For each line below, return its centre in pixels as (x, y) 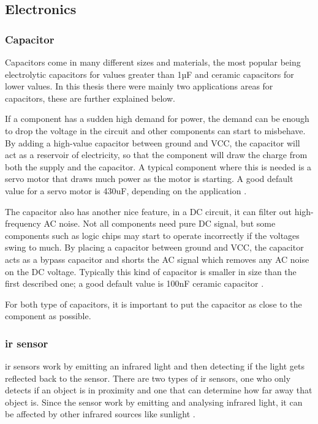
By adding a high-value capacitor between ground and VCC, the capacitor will (153, 142)
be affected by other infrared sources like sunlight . (100, 414)
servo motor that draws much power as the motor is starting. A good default (149, 179)
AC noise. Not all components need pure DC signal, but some (160, 223)
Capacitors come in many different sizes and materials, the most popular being (153, 62)
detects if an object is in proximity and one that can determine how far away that (159, 390)
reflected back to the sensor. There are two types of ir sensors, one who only (148, 378)
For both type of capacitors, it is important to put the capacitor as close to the (153, 304)
